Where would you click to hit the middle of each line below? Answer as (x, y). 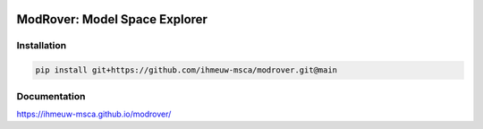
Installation (42, 46)
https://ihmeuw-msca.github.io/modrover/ (94, 114)
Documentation (51, 96)
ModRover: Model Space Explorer (112, 19)
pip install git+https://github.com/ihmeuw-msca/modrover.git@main (186, 70)
